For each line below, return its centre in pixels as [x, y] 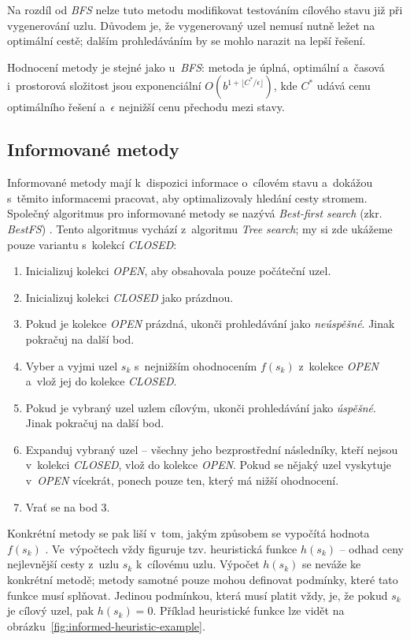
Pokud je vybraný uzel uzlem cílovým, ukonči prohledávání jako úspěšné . [201, 407]
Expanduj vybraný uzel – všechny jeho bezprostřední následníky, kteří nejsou [212, 449]
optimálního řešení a [56, 107]
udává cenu [344, 86]
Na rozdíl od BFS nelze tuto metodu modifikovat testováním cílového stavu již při [205, 9]
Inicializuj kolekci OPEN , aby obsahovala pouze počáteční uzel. [178, 271]
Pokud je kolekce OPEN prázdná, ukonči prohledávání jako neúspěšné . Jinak [210, 324]
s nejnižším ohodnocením [196, 365]
